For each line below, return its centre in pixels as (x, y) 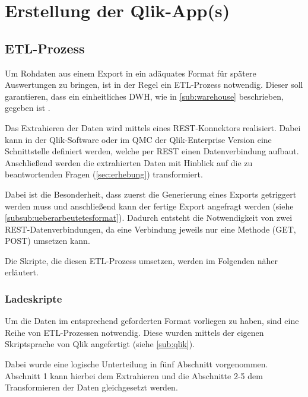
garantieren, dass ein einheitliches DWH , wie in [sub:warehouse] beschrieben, (144, 96)
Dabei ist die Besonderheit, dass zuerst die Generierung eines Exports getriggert (151, 194)
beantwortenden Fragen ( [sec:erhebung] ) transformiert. (104, 174)
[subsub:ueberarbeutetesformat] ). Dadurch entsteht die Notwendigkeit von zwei (149, 217)
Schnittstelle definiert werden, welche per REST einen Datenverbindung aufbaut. (152, 151)
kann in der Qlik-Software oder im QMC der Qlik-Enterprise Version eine (138, 139)
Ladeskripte (34, 298)
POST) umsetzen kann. (47, 241)
